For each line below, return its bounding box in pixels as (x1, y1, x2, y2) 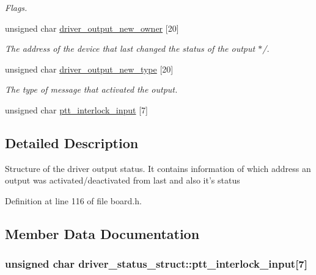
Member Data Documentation (5, 224, 200, 243)
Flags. (5, 1, 28, 13)
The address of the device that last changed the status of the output (5, 42, 255, 55)
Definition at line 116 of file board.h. (5, 194, 142, 207)
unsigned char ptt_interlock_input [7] (5, 103, 148, 116)
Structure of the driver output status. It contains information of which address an (5, 162, 311, 174)
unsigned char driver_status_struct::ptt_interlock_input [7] (5, 256, 308, 271)
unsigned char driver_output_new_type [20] (5, 62, 174, 75)
